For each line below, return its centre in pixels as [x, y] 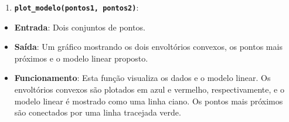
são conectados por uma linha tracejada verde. [98, 112]
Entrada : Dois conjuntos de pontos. [80, 27]
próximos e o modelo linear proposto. [81, 58]
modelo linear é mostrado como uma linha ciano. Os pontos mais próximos [149, 101]
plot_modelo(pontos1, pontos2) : [76, 7]
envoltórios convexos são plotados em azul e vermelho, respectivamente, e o [149, 89]
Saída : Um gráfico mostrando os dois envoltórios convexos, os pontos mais [148, 47]
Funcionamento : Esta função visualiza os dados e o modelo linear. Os [142, 78]
